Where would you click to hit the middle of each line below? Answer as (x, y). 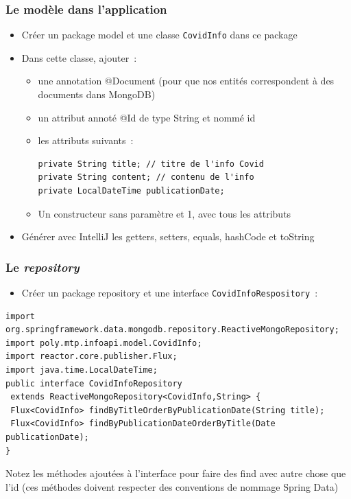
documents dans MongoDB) (97, 94)
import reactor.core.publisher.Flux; (92, 357)
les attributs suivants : (86, 140)
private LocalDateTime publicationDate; (131, 191)
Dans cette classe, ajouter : (79, 57)
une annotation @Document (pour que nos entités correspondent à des (186, 81)
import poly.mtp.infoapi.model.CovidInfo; (104, 343)
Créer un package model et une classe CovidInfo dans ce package (159, 35)
